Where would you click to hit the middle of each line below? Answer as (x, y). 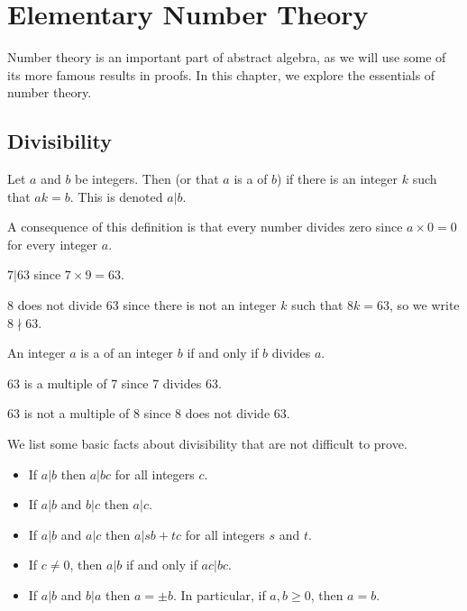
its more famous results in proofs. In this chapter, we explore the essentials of (221, 74)
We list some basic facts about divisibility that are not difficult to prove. (207, 444)
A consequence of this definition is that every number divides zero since (205, 227)
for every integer (53, 244)
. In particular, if (219, 595)
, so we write (425, 305)
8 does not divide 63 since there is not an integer (142, 305)
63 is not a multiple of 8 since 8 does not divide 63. (149, 413)
